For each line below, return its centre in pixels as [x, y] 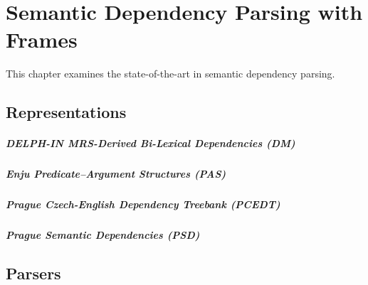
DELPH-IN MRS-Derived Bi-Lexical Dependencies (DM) [151, 143]
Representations [66, 112]
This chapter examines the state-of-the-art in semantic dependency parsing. [170, 74]
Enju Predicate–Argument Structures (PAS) [116, 174]
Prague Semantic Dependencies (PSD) [103, 235]
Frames [42, 39]
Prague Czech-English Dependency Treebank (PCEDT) [143, 204]
